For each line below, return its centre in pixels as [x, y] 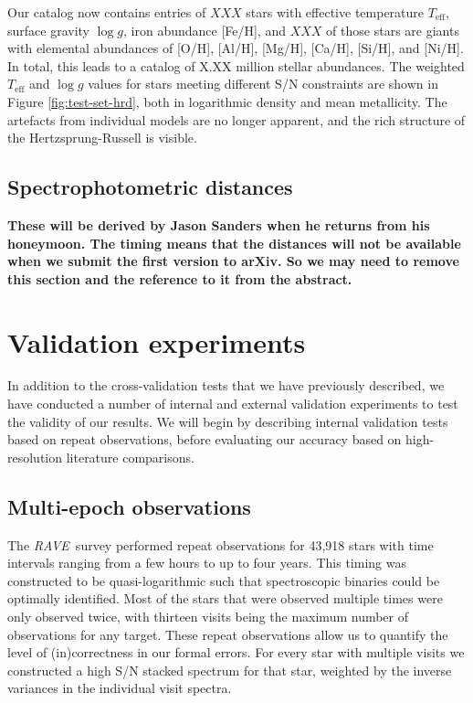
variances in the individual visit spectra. [120, 688]
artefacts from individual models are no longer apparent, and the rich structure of [236, 119]
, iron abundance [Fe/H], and [205, 30]
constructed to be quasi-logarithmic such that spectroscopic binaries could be [224, 580]
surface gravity [48, 30]
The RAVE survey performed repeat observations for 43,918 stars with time [221, 544]
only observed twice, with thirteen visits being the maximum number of [208, 616]
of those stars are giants [393, 30]
